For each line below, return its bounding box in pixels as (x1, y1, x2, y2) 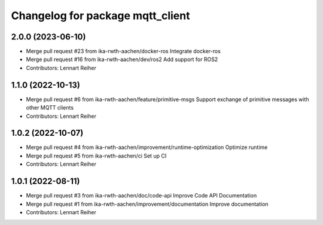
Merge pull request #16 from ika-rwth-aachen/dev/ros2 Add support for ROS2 (26, 56, 218, 63)
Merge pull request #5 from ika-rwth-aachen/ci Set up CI (26, 152, 167, 159)
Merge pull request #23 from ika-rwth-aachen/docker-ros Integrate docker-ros (26, 48, 221, 55)
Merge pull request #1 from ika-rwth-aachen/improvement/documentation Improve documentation (26, 200, 269, 208)
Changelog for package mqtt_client (11, 9, 190, 22)
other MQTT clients (26, 104, 74, 111)
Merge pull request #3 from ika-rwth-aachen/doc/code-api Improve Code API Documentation (26, 192, 257, 199)
